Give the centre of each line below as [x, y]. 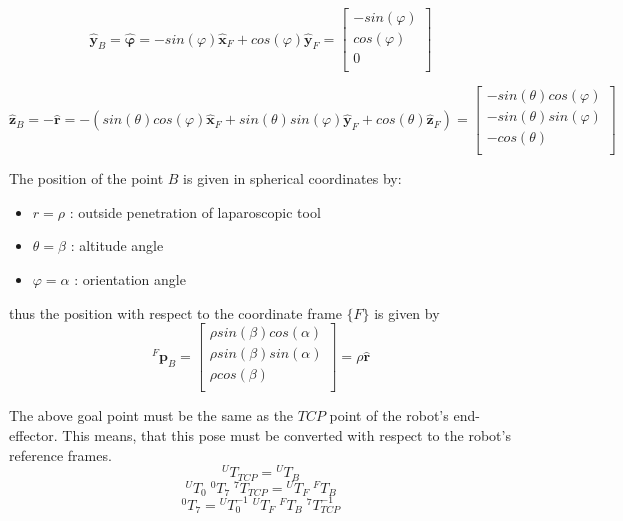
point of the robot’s [389, 415]
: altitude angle [117, 245]
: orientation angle [130, 279]
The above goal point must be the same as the [151, 415]
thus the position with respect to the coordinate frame [175, 312]
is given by [407, 312]
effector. [33, 434]
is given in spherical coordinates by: [292, 178]
